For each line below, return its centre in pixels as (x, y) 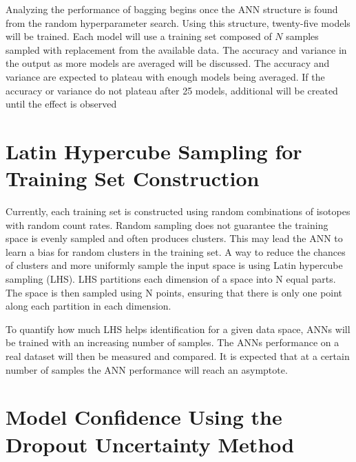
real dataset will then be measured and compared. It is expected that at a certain (178, 356)
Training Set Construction (133, 178)
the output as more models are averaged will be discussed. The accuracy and (168, 63)
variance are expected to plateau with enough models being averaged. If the (165, 76)
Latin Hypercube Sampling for (154, 151)
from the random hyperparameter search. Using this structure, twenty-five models (178, 22)
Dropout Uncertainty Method (150, 444)
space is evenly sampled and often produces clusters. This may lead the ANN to (174, 238)
